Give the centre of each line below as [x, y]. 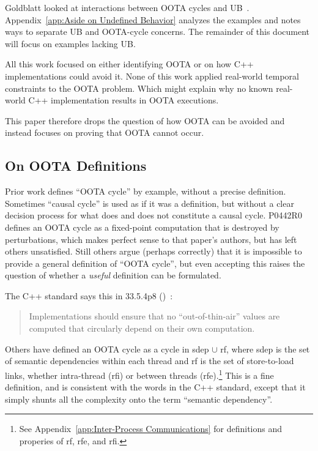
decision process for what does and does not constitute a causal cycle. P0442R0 [153, 215]
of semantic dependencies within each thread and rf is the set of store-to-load [150, 361]
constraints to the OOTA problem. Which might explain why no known [139, 88]
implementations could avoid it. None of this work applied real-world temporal [152, 76]
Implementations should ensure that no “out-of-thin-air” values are [154, 316]
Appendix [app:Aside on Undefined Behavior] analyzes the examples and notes [153, 19]
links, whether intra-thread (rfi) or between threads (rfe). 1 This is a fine [139, 374]
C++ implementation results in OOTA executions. [124, 100]
